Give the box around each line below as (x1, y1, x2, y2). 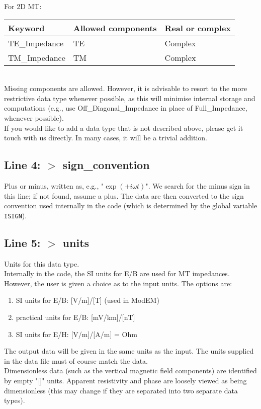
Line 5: (4, 234, 41, 250)
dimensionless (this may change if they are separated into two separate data (4, 385, 238, 395)
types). (4, 395, 25, 405)
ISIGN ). (4, 210, 27, 220)
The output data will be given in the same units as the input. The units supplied (4, 346, 254, 356)
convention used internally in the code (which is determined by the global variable (4, 200, 257, 211)
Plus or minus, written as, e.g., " (4, 180, 104, 191)
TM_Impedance (8, 51, 65, 63)
